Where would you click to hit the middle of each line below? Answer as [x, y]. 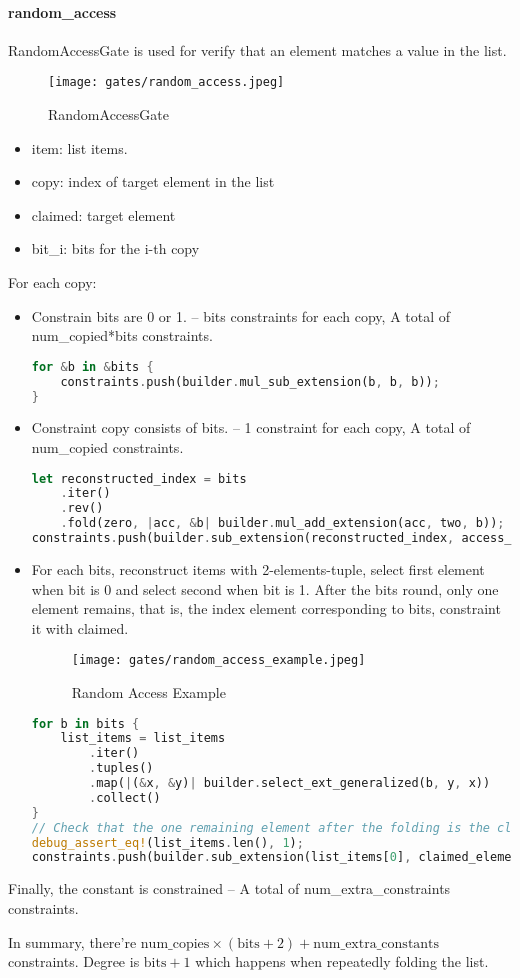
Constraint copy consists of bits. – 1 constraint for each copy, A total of [251, 427]
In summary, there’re [72, 941]
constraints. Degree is [74, 961]
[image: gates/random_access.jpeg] [166, 82]
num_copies [175, 943]
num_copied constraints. [107, 447]
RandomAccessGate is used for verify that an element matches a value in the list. [257, 49]
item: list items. [79, 147]
